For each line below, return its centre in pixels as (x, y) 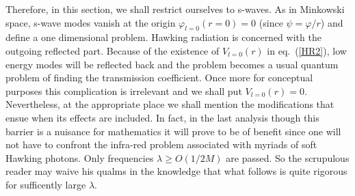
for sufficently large (46, 184)
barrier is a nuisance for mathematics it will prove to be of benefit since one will (173, 131)
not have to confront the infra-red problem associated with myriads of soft (161, 144)
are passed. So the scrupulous (288, 157)
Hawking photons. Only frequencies (80, 157)
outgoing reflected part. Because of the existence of (113, 50)
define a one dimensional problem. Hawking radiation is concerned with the (163, 37)
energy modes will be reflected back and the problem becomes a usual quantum (172, 64)
